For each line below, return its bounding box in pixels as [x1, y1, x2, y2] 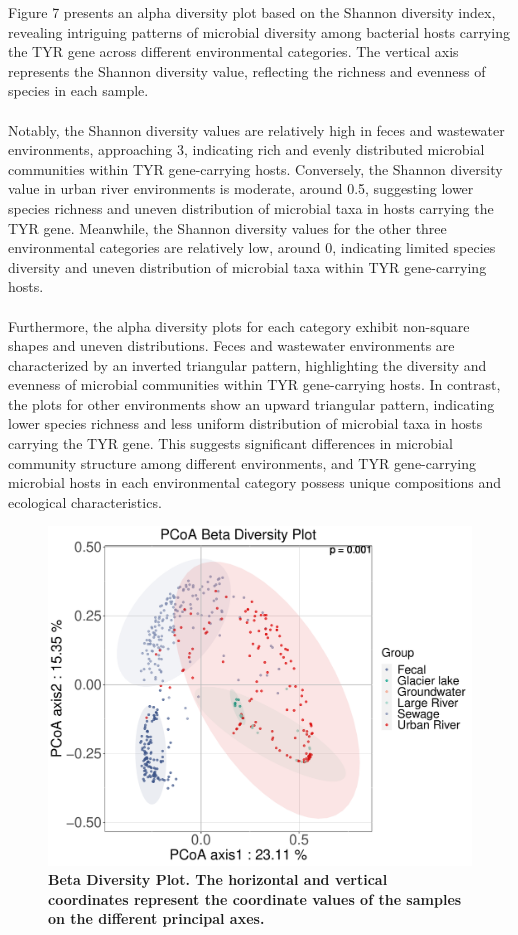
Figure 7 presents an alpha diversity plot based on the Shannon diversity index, [8, 2, 496, 22]
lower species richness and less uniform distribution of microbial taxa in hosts [8, 413, 483, 434]
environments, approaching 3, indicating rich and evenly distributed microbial [8, 139, 485, 160]
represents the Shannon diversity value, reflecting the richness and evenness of [8, 60, 486, 81]
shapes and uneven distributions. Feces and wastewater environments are [8, 335, 455, 356]
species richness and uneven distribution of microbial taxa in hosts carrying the [8, 197, 494, 218]
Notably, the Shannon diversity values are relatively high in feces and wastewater [8, 119, 505, 140]
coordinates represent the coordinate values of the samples [48, 888, 462, 909]
